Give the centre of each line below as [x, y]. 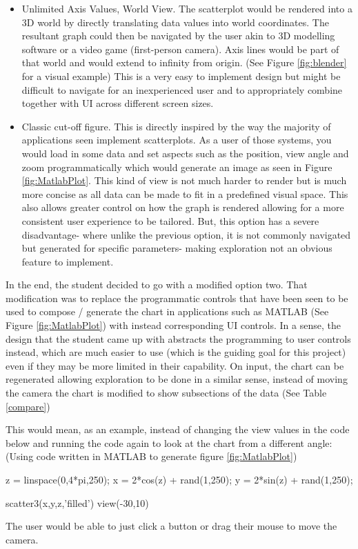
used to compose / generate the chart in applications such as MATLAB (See [167, 311]
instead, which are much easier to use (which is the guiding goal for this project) [176, 352]
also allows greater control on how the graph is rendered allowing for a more [183, 207]
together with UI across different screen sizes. [118, 103]
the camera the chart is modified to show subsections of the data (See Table [166, 393]
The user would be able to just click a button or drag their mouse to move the [171, 526]
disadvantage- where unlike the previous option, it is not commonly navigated [186, 234]
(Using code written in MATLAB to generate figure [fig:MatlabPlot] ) [151, 456]
